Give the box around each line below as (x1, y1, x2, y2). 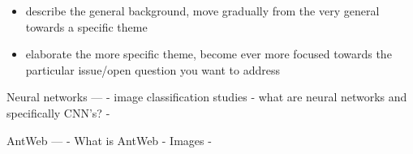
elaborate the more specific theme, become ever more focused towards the (25, 45, 392, 62)
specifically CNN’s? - (6, 104, 110, 121)
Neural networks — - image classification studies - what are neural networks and (6, 88, 407, 105)
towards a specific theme (25, 18, 148, 35)
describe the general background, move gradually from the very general (25, 2, 380, 19)
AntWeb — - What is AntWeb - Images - (6, 131, 212, 148)
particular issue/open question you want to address (25, 61, 280, 78)
